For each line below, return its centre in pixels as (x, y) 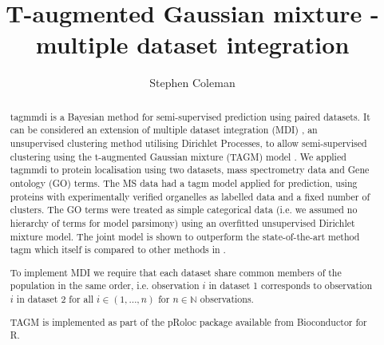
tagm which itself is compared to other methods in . (118, 250)
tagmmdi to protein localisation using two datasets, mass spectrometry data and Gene (190, 170)
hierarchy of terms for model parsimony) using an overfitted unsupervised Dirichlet (182, 222)
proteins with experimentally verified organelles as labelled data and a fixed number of (190, 196)
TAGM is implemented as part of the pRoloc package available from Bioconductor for (188, 321)
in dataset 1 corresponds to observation (291, 286)
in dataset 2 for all (55, 299)
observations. (227, 299)
